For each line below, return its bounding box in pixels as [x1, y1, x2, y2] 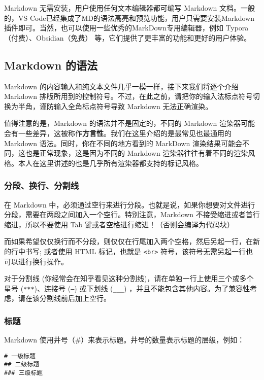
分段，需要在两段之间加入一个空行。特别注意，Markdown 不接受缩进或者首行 [4, 209, 260, 220]
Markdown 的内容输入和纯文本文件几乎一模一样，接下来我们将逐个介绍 [4, 81, 239, 91]
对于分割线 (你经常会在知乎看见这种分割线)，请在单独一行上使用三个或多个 [4, 273, 254, 284]
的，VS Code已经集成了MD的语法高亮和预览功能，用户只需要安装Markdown [4, 12, 254, 23]
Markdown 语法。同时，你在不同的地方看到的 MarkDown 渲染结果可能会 [4, 137, 242, 148]
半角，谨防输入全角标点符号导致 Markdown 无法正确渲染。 [18, 100, 213, 111]
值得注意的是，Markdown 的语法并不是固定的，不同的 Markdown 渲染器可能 [4, 118, 255, 128]
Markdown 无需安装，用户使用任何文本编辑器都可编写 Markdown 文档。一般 [4, 3, 255, 13]
